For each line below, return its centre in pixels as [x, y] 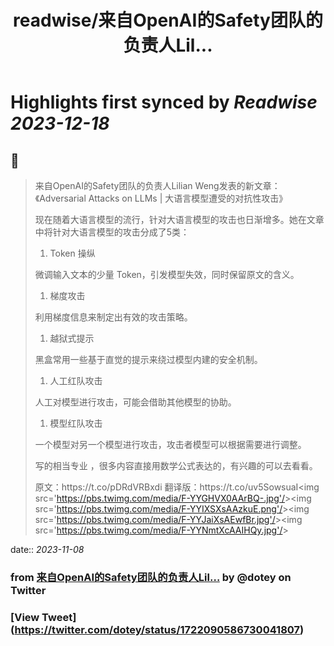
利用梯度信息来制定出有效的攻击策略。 [113, 317]
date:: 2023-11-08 [47, 549]
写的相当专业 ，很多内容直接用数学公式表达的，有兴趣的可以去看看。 [176, 465]
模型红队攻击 [76, 423]
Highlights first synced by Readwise [164, 102]
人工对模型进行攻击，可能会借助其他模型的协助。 [135, 402]
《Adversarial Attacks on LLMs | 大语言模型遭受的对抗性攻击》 [161, 198]
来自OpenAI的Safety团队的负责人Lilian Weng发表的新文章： [157, 185]
